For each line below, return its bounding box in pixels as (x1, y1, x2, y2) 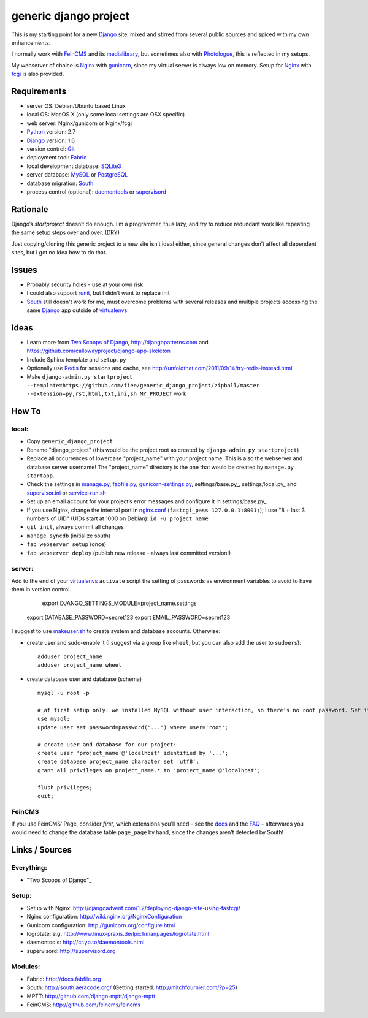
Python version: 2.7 (26, 128, 76, 135)
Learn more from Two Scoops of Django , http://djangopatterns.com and (26, 338, 209, 346)
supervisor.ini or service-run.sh (26, 489, 107, 496)
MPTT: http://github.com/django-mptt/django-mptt (26, 992, 156, 1000)
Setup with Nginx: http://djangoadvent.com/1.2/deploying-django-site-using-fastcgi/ (26, 904, 240, 911)
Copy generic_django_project (26, 438, 113, 445)
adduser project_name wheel (37, 662, 122, 669)
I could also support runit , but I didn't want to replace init (26, 289, 170, 297)
